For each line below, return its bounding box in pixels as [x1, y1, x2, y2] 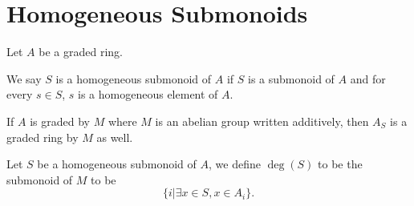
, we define [209, 156, 261, 172]
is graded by [30, 112, 90, 129]
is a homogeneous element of [78, 86, 218, 103]
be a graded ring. [39, 43, 123, 60]
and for [350, 70, 386, 87]
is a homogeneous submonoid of [55, 70, 212, 87]
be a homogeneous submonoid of [37, 156, 197, 172]
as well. [96, 128, 133, 145]
